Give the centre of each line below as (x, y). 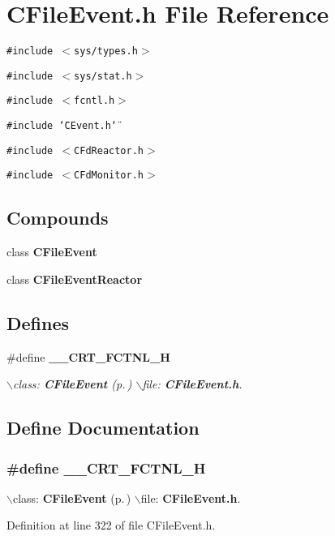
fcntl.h (94, 101)
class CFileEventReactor (75, 279)
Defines (38, 322)
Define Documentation (103, 428)
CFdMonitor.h (109, 176)
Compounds (58, 218)
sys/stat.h (103, 76)
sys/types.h (106, 51)
